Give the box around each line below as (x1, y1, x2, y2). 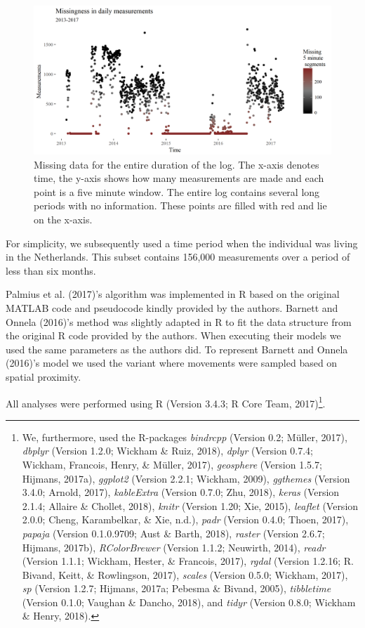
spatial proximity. (6, 369, 81, 384)
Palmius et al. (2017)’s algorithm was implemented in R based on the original (6, 287, 340, 301)
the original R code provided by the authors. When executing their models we (6, 328, 341, 343)
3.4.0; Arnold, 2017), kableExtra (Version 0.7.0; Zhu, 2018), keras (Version (22, 485, 340, 499)
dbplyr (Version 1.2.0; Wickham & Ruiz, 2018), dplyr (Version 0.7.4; (22, 443, 314, 458)
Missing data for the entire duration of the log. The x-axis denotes (34, 157, 319, 171)
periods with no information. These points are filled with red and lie (34, 198, 327, 213)
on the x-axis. (34, 211, 93, 226)
